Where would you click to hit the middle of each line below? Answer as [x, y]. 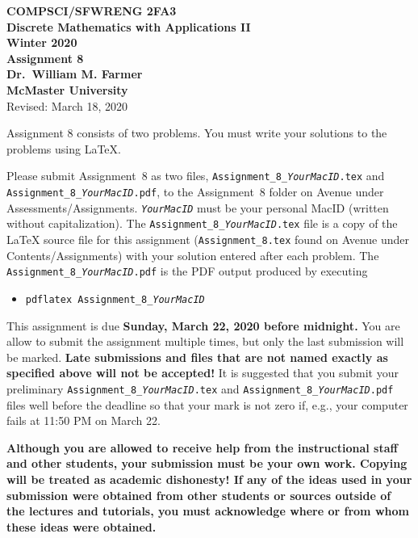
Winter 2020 [42, 42]
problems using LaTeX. [64, 148]
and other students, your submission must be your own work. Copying [207, 463]
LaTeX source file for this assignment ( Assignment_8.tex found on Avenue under [208, 239]
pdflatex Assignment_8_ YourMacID [115, 299]
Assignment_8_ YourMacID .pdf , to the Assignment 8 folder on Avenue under [195, 191]
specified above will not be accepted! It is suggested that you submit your [203, 373]
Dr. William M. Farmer [75, 74]
